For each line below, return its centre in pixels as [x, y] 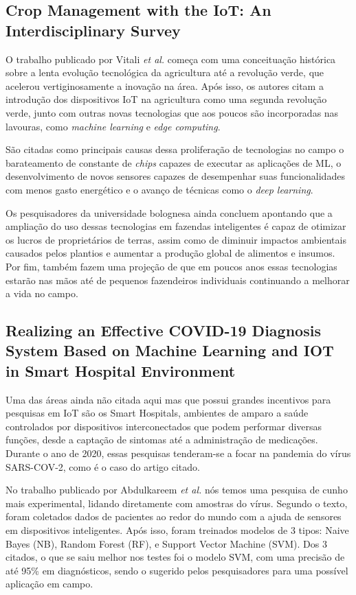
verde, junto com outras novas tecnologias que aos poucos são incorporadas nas [172, 112]
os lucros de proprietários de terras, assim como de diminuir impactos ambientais [176, 239]
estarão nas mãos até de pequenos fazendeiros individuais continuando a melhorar [178, 280]
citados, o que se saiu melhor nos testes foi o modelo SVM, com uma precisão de [175, 557]
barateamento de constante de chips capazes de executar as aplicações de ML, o [174, 162]
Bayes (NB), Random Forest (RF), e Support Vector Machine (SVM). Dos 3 [166, 543]
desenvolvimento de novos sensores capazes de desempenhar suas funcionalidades [175, 176]
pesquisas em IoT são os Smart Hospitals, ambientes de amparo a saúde [157, 413]
